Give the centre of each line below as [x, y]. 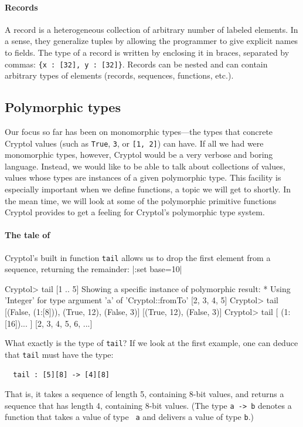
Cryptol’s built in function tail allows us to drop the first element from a [138, 257]
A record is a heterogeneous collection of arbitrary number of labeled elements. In [151, 29]
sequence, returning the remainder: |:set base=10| [93, 269]
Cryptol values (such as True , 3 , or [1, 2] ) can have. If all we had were [134, 143]
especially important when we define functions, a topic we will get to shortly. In [148, 189]
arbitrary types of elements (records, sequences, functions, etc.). [119, 75]
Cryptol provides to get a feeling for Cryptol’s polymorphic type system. [135, 212]
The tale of [28, 235]
